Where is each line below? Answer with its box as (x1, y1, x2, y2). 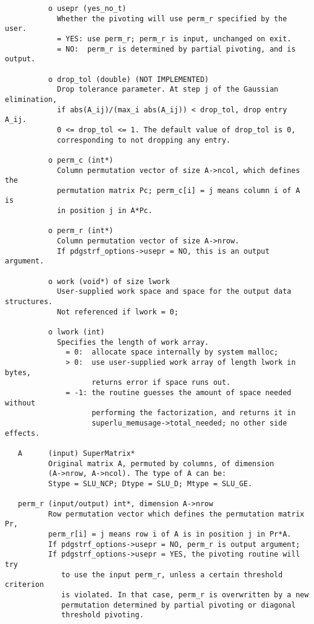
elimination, (5, 95, 57, 104)
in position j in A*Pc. (56, 206, 153, 215)
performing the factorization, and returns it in (92, 409, 296, 418)
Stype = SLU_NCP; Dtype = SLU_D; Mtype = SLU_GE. (48, 479, 253, 488)
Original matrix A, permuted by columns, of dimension (48, 459, 274, 468)
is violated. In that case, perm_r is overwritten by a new (61, 591, 309, 600)
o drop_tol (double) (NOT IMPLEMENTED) (48, 75, 209, 84)
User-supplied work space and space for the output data (56, 287, 292, 296)
